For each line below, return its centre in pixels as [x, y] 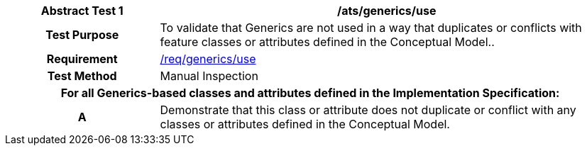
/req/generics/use [208, 59]
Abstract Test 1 [82, 11]
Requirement [82, 59]
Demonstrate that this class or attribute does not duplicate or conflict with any [368, 110]
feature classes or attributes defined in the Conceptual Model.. [327, 42]
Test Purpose [82, 35]
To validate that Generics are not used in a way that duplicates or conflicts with [371, 28]
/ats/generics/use [386, 11]
